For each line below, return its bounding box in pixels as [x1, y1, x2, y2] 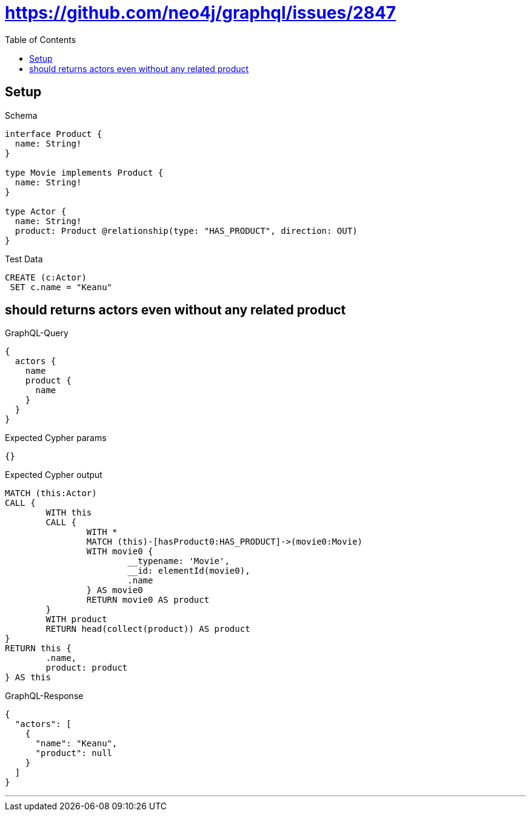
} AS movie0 [86, 585, 143, 595]
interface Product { [5, 128, 102, 139]
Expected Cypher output [5, 469, 102, 480]
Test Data [5, 253, 43, 264]
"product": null [35, 748, 113, 758]
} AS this [5, 672, 51, 683]
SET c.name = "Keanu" [10, 282, 113, 292]
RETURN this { [5, 643, 72, 654]
